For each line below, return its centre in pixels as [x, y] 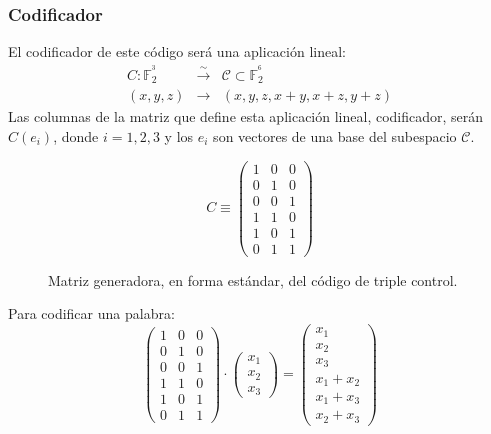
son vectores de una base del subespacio [335, 135]
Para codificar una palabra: [91, 313]
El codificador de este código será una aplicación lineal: [177, 51]
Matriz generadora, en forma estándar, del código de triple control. [253, 279]
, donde [76, 135]
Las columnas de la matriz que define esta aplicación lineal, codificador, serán [246, 116]
